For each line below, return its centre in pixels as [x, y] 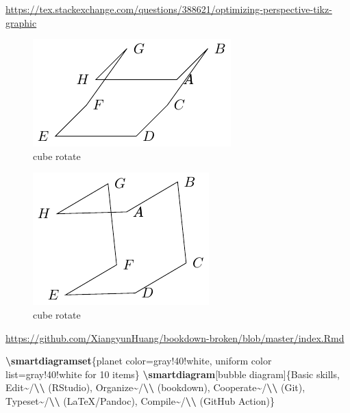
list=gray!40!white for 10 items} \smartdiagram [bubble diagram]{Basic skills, [173, 374]
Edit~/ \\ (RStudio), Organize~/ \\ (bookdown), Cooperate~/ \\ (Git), [155, 387]
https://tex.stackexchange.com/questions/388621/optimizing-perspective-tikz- [169, 9]
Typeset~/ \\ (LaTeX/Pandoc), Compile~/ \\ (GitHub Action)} [140, 400]
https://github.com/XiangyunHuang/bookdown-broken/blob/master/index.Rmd [175, 337]
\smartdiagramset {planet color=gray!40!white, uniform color [139, 361]
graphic [21, 22]
